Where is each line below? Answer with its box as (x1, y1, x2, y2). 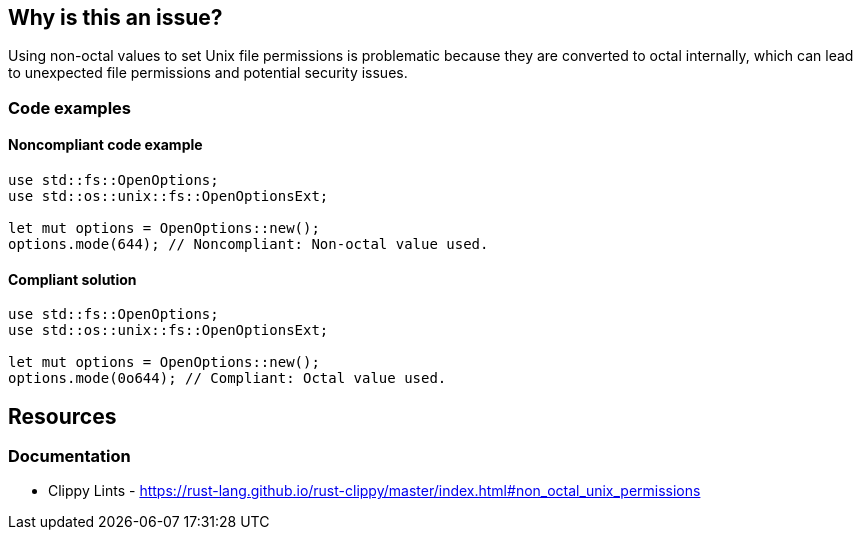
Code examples (8, 97, 132, 118)
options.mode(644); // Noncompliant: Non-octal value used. (8, 236, 489, 253)
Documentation (8, 446, 131, 467)
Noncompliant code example (8, 136, 203, 154)
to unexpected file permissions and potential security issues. (8, 64, 408, 82)
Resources (8, 403, 117, 429)
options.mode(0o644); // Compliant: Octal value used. (8, 370, 447, 387)
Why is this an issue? (8, 5, 223, 30)
